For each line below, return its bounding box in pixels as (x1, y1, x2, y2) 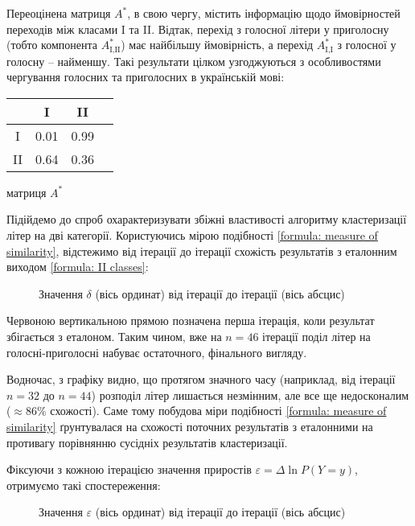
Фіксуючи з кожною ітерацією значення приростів (6, 461, 252, 478)
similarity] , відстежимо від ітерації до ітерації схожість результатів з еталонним (6, 242, 397, 259)
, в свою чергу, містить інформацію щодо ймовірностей (127, 5, 401, 21)
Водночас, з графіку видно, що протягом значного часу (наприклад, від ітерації (6, 371, 396, 388)
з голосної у (337, 36, 397, 53)
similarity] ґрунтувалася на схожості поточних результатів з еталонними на (6, 417, 373, 434)
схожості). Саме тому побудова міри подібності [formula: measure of (50, 402, 387, 419)
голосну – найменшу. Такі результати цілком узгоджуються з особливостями (6, 52, 381, 69)
